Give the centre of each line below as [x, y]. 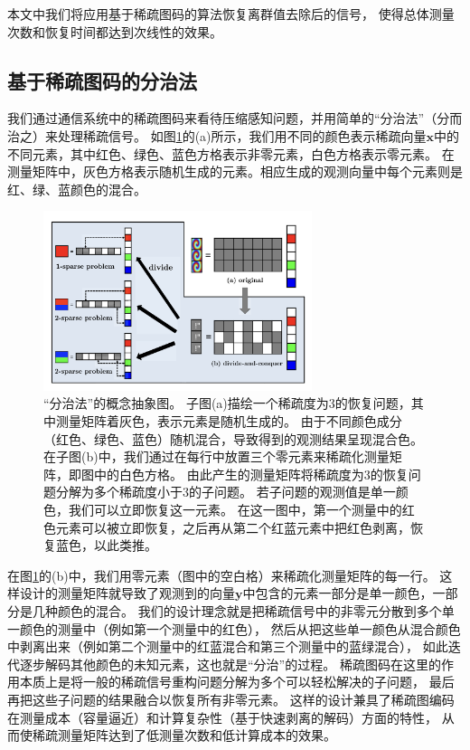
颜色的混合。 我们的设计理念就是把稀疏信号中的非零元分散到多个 [249, 611]
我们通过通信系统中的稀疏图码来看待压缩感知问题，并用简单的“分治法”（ [222, 118]
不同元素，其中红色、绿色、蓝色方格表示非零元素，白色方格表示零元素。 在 [231, 153]
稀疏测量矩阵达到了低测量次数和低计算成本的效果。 [184, 735]
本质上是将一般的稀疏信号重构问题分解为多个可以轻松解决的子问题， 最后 [237, 682]
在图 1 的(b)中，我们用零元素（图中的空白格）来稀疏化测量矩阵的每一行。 [221, 575]
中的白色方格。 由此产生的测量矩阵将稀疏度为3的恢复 [251, 474]
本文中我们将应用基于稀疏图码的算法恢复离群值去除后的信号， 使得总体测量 [231, 14]
